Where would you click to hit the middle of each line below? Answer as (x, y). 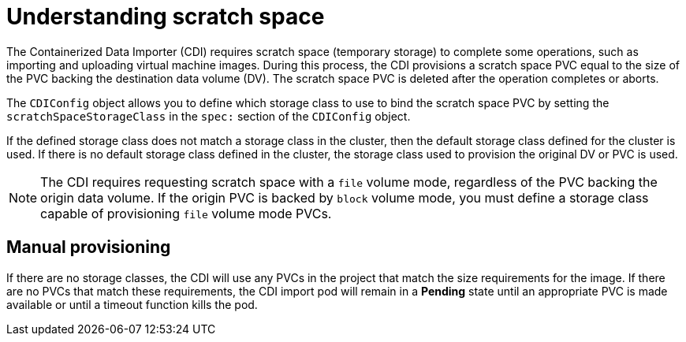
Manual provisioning (89, 247)
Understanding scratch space (166, 17)
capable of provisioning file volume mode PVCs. (186, 213)
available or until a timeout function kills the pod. (132, 304)
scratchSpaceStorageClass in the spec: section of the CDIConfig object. (209, 116)
